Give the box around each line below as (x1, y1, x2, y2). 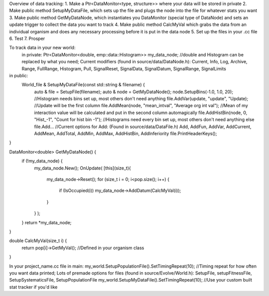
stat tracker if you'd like (9, 284, 58, 290)
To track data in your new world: (9, 45, 76, 51)
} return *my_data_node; (21, 219, 72, 225)
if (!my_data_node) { (21, 158, 63, 164)
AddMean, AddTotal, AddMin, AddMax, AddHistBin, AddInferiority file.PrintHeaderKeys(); (34, 131, 217, 137)
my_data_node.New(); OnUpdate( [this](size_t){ (34, 165, 132, 171)
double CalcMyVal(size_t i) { (9, 238, 67, 244)
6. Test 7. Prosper (9, 35, 45, 41)
